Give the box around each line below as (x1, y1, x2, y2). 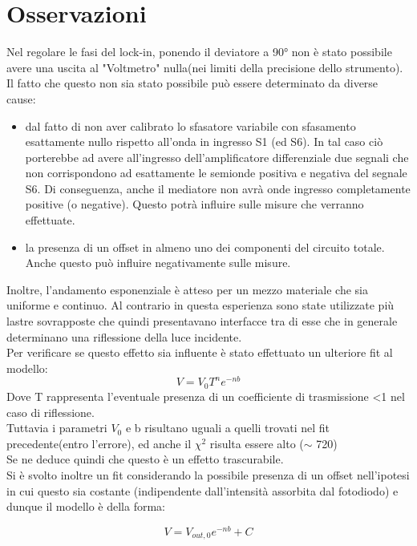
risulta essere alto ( (209, 435, 304, 451)
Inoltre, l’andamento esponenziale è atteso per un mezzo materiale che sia (6, 281, 369, 297)
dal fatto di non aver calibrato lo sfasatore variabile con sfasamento (25, 117, 356, 134)
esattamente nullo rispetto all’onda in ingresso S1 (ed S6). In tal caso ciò (25, 133, 383, 150)
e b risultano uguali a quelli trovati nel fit (125, 419, 330, 436)
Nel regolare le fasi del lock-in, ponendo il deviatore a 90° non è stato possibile (6, 43, 392, 60)
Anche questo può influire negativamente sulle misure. (25, 254, 291, 271)
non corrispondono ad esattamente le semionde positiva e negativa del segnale (25, 164, 407, 181)
